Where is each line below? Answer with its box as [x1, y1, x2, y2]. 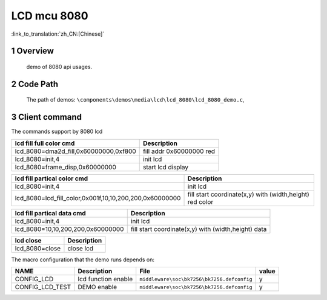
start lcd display [142, 163, 189, 171]
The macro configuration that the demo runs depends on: [11, 256, 154, 263]
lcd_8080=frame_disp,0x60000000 [15, 163, 116, 171]
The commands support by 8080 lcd [11, 128, 103, 135]
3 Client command [11, 112, 82, 122]
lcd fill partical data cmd [15, 209, 86, 217]
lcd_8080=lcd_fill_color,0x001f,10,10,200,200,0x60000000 [15, 194, 181, 202]
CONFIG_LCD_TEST [15, 283, 71, 292]
